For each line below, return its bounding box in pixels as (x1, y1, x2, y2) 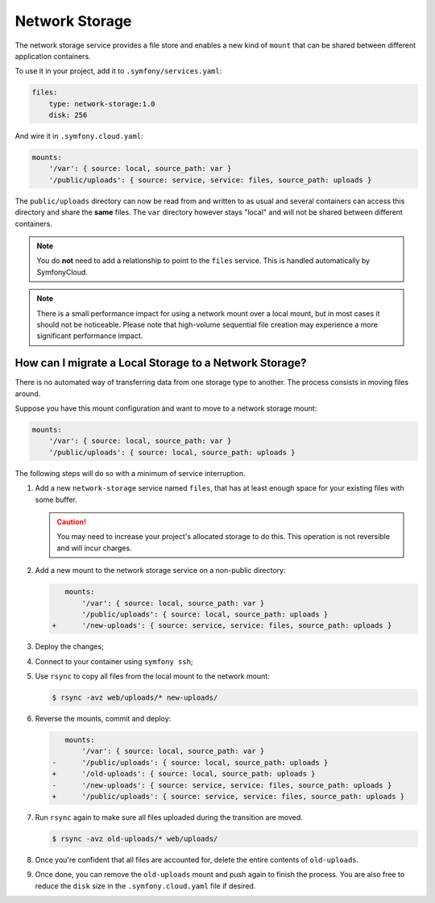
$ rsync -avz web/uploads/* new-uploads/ (52, 693, 218, 702)
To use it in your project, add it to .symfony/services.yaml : (14, 66, 222, 76)
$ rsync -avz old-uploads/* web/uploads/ (52, 834, 218, 843)
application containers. (14, 51, 92, 61)
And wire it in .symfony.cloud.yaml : (14, 132, 144, 141)
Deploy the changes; (35, 642, 104, 651)
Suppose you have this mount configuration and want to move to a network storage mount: (14, 403, 317, 413)
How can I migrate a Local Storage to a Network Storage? (14, 356, 307, 370)
